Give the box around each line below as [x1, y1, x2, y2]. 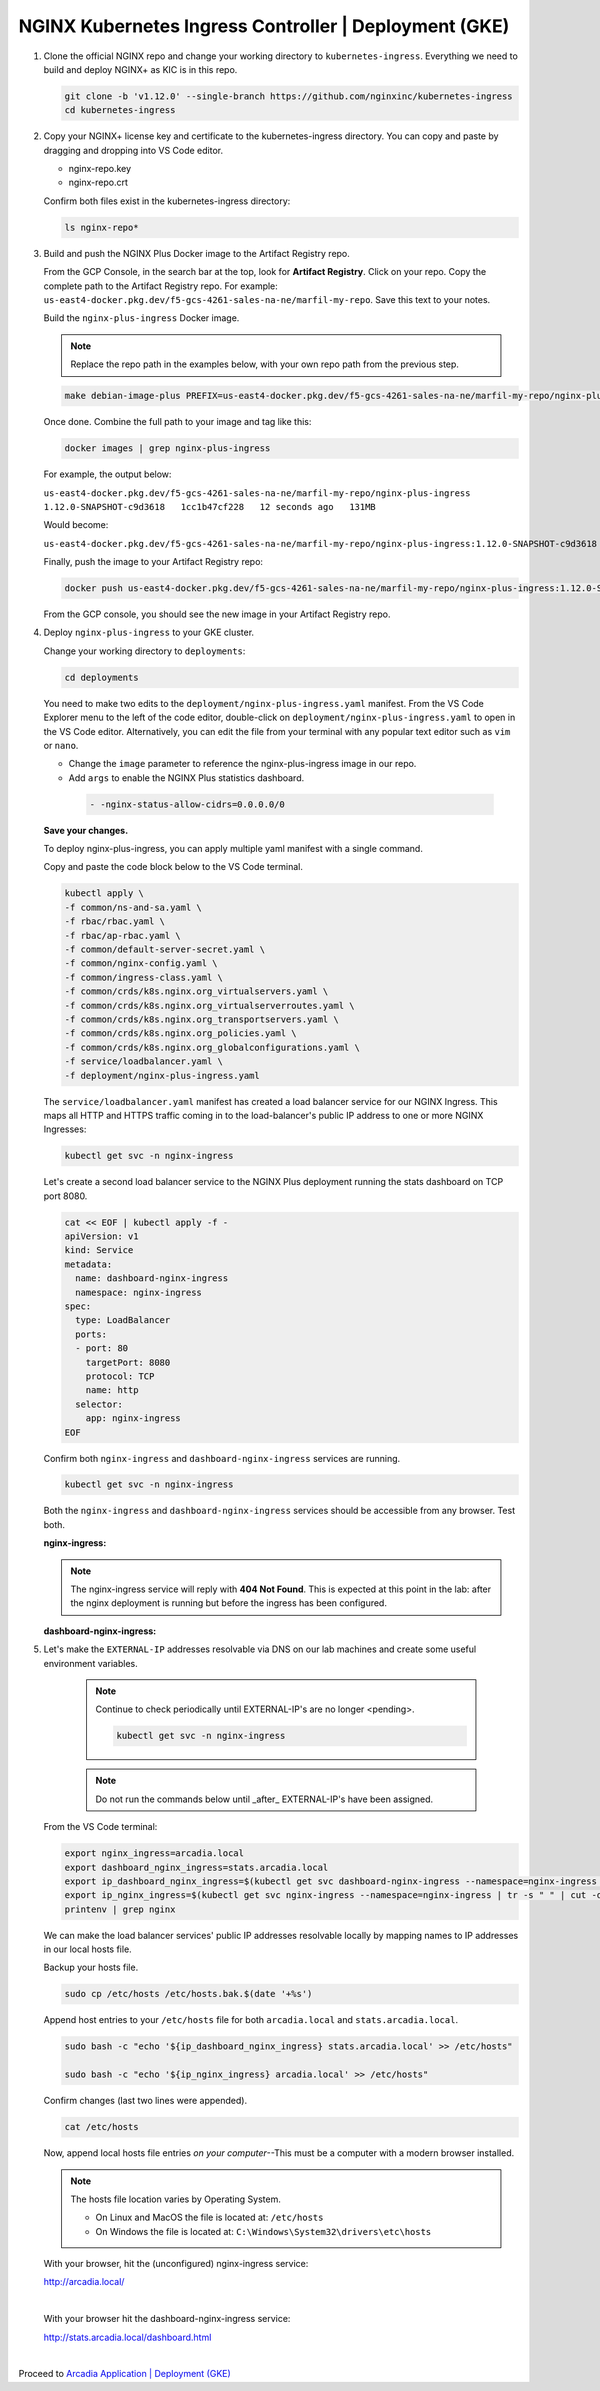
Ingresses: [43, 1123, 87, 1135]
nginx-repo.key [68, 163, 132, 175]
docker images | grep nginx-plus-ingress [64, 443, 271, 454]
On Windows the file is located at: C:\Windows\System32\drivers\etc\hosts [95, 2225, 432, 2237]
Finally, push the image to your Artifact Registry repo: [43, 556, 264, 568]
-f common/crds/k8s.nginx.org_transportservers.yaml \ [64, 1013, 339, 1025]
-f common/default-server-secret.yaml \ [64, 944, 265, 955]
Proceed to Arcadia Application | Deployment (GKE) [18, 2368, 232, 2380]
